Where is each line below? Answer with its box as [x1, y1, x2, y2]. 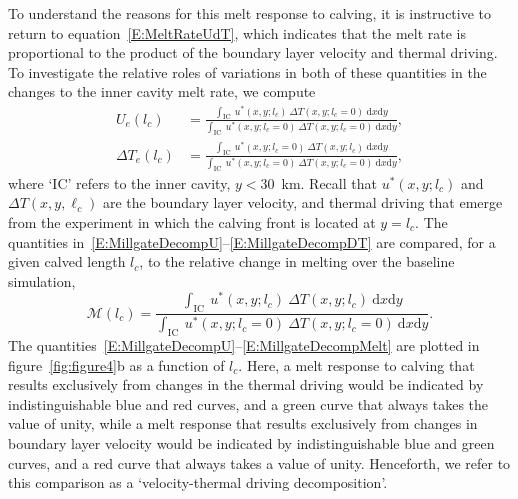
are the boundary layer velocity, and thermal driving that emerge [102, 192, 503, 213]
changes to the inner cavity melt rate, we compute [8, 81, 316, 102]
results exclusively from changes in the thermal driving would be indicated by [8, 374, 484, 395]
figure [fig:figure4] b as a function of [8, 354, 225, 375]
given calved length [8, 251, 126, 272]
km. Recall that [281, 172, 377, 193]
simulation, [8, 270, 76, 291]
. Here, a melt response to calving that [238, 354, 475, 375]
